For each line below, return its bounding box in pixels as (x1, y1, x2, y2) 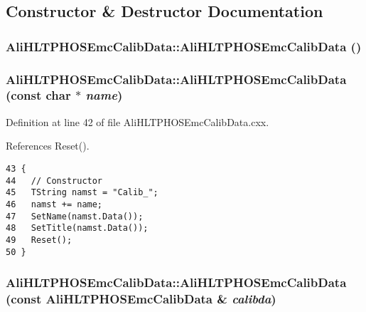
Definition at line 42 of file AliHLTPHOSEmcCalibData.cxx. (6, 114, 269, 129)
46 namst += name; (6, 199, 103, 209)
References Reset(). (6, 138, 90, 153)
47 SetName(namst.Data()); (6, 211, 144, 222)
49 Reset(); (6, 234, 72, 245)
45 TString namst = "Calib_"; (6, 187, 158, 198)
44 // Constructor (6, 175, 103, 186)
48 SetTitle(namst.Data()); (6, 223, 149, 234)
